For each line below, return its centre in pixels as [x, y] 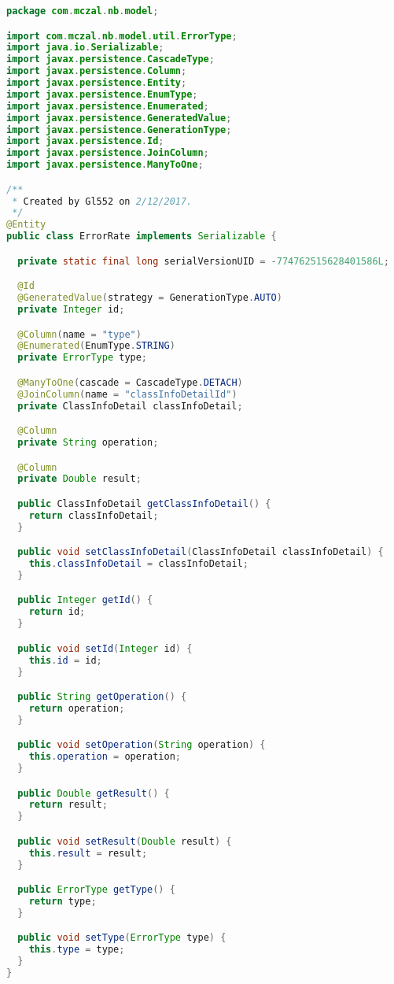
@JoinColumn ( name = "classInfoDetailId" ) [127, 394]
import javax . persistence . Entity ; [97, 83]
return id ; [57, 612]
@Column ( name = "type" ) [79, 334]
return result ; [68, 805]
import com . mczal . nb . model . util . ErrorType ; [122, 36]
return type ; [63, 902]
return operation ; [77, 708]
